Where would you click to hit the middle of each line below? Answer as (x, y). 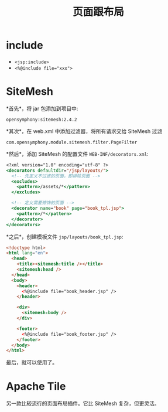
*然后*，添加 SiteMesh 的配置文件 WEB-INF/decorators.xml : (77, 154)
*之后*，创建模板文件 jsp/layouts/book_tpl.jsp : (65, 236)
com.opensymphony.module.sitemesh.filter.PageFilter (72, 142)
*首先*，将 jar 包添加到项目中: (42, 108)
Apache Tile (36, 387)
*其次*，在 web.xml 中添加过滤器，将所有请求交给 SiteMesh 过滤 (84, 131)
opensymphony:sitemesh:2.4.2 (42, 120)
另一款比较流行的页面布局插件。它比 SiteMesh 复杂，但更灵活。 (83, 404)
